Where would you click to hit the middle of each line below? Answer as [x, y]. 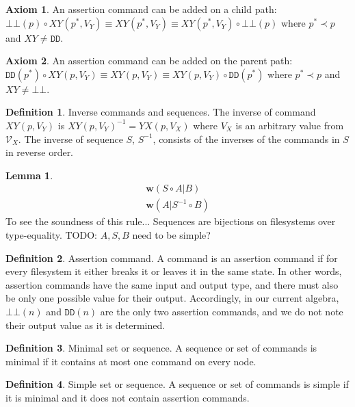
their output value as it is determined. [86, 325]
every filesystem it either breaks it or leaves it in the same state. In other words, [174, 271]
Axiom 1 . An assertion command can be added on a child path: [141, 9]
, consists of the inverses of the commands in [246, 139]
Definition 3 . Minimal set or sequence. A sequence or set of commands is [161, 348]
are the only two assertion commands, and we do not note [222, 311]
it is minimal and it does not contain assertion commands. [128, 397]
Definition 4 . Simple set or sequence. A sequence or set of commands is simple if [177, 384]
